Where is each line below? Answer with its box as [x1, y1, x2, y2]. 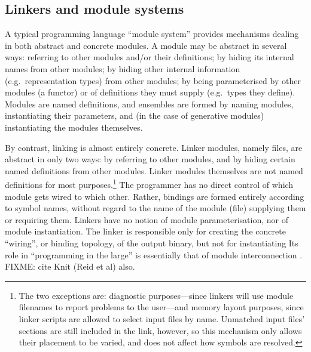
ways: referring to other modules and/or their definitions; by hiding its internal [5, 51, 294, 63]
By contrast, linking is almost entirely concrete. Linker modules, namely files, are [5, 141, 303, 153]
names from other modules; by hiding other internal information [5, 62, 240, 75]
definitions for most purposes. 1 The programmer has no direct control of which [5, 177, 294, 190]
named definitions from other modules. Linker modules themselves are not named [5, 164, 303, 177]
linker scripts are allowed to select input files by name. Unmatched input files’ [19, 312, 305, 325]
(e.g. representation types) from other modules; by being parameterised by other [5, 74, 301, 87]
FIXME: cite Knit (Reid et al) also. [5, 260, 135, 273]
